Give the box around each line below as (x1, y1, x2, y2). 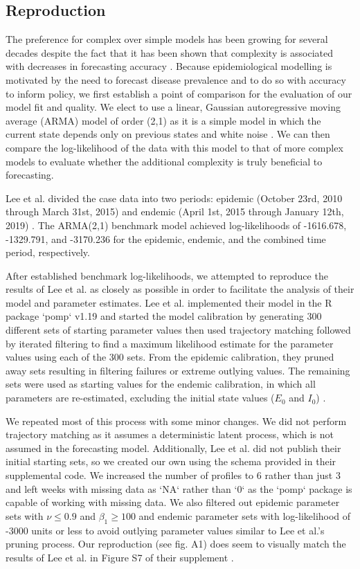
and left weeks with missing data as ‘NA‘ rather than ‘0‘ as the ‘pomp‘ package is (6, 481, 352, 496)
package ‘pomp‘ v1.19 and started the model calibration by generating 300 (6, 309, 322, 323)
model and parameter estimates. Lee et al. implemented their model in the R (6, 295, 332, 309)
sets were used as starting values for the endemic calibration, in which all (6, 377, 316, 391)
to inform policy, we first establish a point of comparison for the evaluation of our (6, 86, 352, 100)
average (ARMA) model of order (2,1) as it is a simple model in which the (6, 113, 321, 127)
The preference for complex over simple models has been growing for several (6, 32, 328, 46)
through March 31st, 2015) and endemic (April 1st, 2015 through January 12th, (6, 204, 344, 219)
